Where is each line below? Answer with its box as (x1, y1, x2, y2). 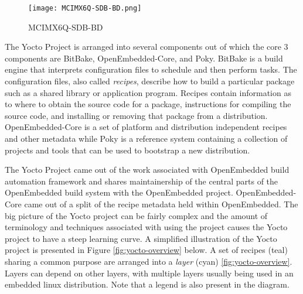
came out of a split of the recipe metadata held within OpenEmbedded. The (24, 197, 298, 210)
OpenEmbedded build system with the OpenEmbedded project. (5, 186, 233, 199)
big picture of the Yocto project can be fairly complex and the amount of (5, 209, 268, 221)
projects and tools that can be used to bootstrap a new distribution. (5, 143, 250, 156)
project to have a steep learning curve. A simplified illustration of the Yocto (5, 232, 277, 244)
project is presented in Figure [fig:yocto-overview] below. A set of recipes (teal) (5, 244, 288, 256)
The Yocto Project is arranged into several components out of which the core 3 (5, 40, 288, 53)
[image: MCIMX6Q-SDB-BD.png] (28, 4, 142, 12)
